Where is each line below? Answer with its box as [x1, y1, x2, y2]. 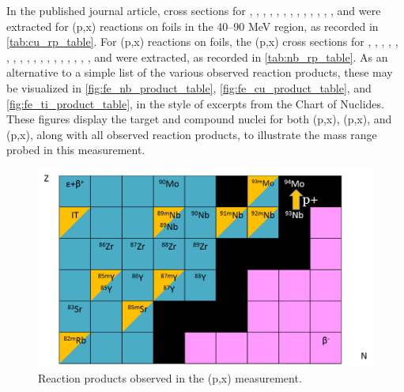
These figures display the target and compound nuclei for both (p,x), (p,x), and [6, 111, 392, 127]
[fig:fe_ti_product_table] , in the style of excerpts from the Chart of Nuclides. [6, 95, 384, 111]
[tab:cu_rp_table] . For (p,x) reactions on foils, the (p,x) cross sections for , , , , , [6, 33, 398, 50]
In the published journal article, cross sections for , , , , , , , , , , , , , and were [6, 2, 381, 18]
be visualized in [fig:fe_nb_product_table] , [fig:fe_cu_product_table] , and [6, 79, 372, 96]
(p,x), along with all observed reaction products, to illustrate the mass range [6, 126, 377, 142]
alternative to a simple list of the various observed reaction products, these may [6, 64, 393, 81]
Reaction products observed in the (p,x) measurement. [38, 370, 302, 386]
